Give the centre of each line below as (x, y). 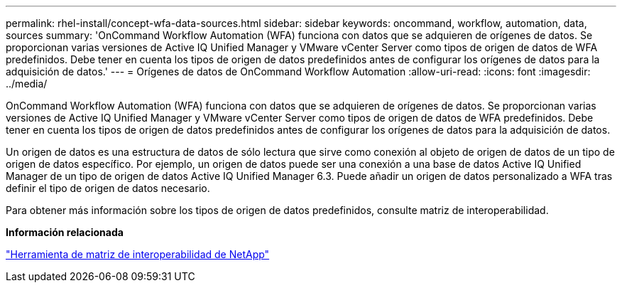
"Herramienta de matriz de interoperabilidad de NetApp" (138, 254)
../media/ (27, 84)
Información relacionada (65, 232)
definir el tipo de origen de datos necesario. (108, 188)
